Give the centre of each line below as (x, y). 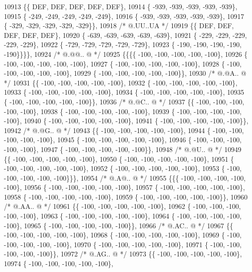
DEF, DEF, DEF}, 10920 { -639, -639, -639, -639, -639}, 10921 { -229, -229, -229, (126, 35)
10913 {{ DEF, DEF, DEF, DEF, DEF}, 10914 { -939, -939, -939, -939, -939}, (121, 6)
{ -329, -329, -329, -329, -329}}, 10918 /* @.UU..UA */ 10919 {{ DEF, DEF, (119, 25)
